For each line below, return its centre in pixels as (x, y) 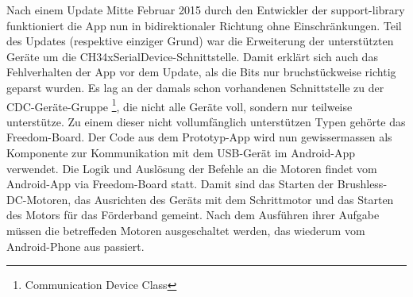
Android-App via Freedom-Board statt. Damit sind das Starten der (170, 184)
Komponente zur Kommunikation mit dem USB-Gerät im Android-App (181, 152)
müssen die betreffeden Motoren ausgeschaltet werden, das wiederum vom (186, 230)
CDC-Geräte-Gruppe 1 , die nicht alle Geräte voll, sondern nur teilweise (179, 105)
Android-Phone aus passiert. (75, 246)
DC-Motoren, (39, 199)
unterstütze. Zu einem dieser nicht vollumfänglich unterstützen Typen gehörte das (206, 121)
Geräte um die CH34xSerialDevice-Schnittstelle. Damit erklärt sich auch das (192, 56)
